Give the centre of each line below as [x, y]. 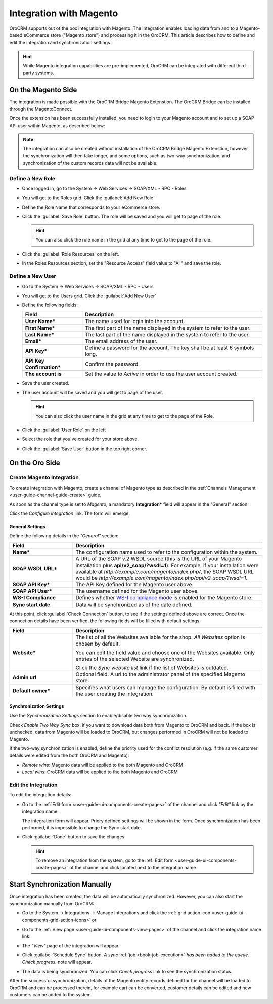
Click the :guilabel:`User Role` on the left [64, 430]
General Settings [27, 526]
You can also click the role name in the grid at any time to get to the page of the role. [124, 240]
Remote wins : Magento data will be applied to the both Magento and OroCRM [102, 765]
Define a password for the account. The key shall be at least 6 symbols [170, 348]
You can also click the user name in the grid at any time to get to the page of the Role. [125, 416]
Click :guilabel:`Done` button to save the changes [73, 837]
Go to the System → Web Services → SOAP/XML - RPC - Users [88, 287]
